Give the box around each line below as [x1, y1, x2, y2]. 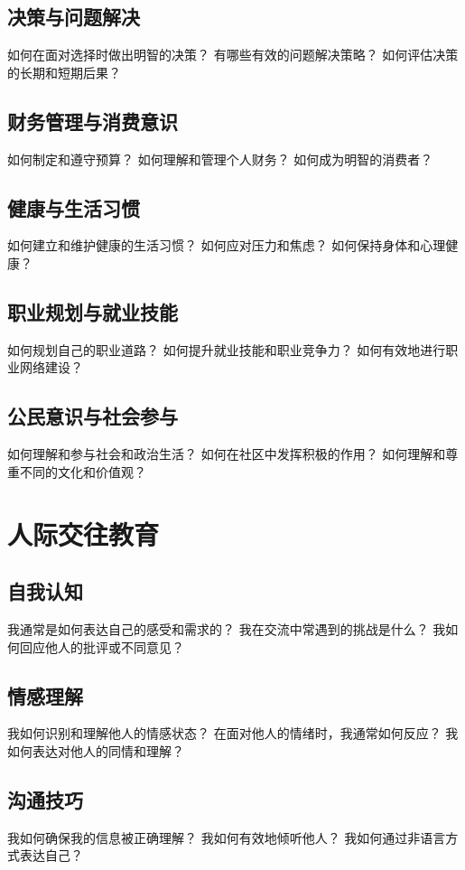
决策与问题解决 [7, 3, 140, 31]
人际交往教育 [7, 515, 160, 552]
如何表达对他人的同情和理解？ [7, 741, 184, 760]
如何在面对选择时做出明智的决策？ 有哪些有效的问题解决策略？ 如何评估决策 [7, 45, 459, 64]
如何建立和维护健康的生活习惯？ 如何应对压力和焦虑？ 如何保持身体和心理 [7, 236, 446, 255]
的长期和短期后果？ [7, 62, 121, 81]
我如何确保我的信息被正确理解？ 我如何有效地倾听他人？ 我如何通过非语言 [7, 828, 446, 847]
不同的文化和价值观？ [19, 462, 146, 481]
